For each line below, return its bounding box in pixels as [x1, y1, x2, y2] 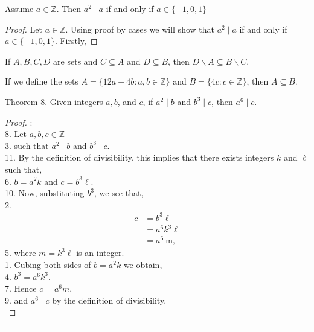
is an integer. [76, 246, 124, 259]
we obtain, [123, 258, 162, 271]
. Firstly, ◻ [54, 34, 98, 47]
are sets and [53, 54, 98, 67]
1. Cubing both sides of [5, 258, 91, 271]
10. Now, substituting [5, 187, 85, 199]
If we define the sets [5, 75, 78, 88]
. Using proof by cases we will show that [65, 22, 214, 35]
